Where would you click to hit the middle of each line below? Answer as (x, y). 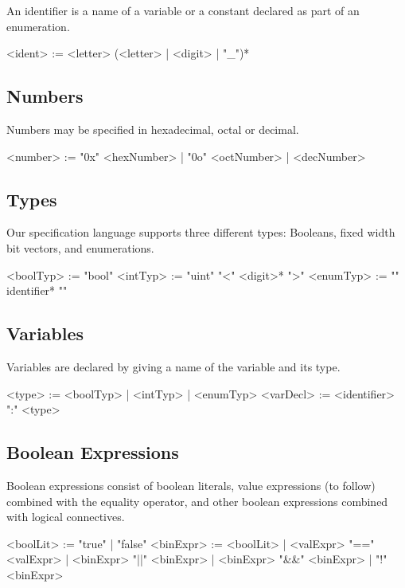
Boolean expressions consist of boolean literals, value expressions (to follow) (191, 485)
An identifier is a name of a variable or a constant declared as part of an (183, 10)
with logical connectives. (66, 517)
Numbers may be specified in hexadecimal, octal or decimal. (153, 129)
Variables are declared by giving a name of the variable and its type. (173, 366)
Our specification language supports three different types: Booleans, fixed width (201, 232)
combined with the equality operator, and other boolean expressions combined (197, 501)
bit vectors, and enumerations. (80, 247)
